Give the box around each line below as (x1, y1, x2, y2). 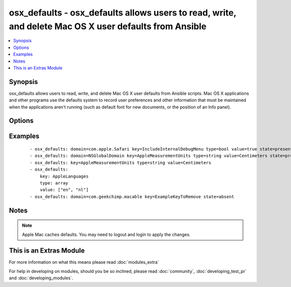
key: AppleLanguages (39, 173, 89, 179)
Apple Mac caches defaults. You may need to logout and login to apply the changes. (22, 231, 191, 237)
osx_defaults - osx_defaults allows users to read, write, (9, 7, 236, 18)
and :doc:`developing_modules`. (9, 275, 73, 281)
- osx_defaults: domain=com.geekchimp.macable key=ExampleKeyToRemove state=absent (30, 194, 235, 199)
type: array (39, 180, 68, 186)
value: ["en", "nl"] (39, 187, 89, 193)
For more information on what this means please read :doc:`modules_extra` (9, 259, 160, 265)
